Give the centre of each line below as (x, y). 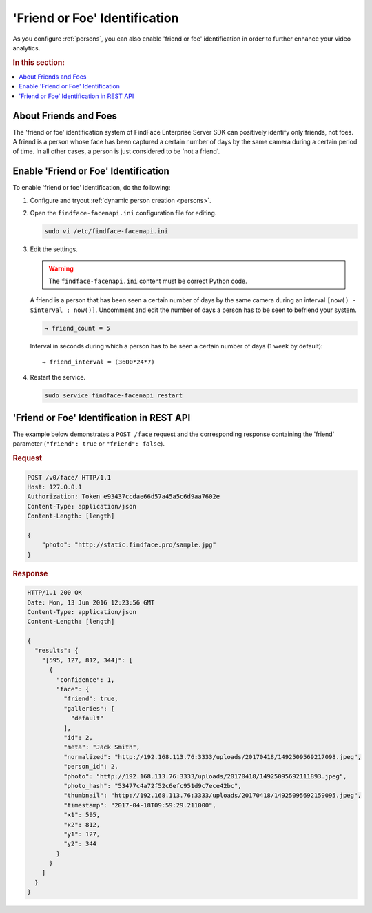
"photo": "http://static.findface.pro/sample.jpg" (129, 545)
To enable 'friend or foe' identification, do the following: (92, 188)
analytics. (27, 48)
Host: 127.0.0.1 (55, 487)
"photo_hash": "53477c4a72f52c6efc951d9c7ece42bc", (152, 786)
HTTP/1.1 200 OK (55, 593)
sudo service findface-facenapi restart (113, 396)
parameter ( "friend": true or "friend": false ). (89, 444)
